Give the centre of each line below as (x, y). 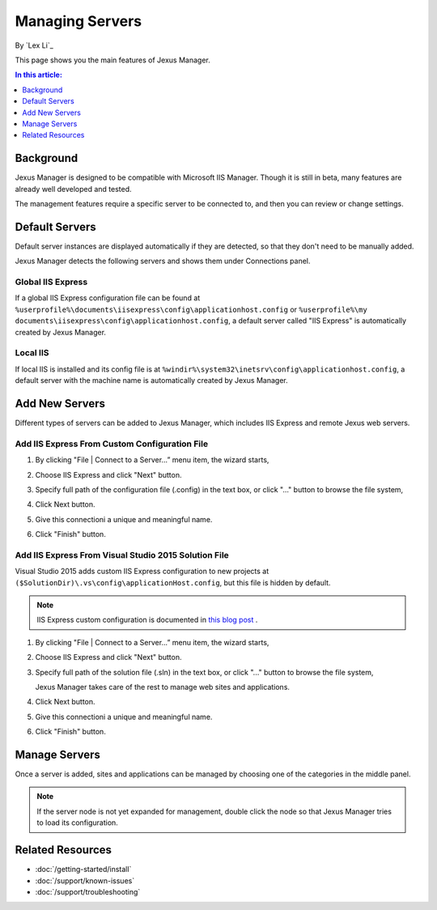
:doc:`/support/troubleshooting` (88, 891)
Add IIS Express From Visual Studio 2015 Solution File (122, 555)
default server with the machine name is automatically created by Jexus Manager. (151, 381)
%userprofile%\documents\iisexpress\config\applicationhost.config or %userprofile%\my (191, 309)
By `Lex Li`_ (34, 45)
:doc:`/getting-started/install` (83, 870)
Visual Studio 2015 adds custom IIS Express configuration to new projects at (142, 572)
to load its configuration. (78, 823)
